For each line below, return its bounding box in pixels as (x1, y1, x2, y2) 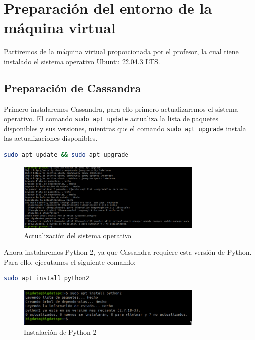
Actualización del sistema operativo (24, 230, 131, 240)
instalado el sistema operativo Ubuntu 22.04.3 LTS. (4, 56, 160, 66)
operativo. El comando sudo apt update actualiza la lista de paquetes (4, 113, 219, 124)
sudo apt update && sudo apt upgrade (4, 151, 128, 159)
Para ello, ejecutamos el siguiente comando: (4, 256, 136, 267)
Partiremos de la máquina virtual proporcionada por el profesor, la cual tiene (4, 46, 239, 57)
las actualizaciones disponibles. (4, 133, 98, 143)
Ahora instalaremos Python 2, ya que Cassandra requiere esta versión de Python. (4, 247, 252, 257)
